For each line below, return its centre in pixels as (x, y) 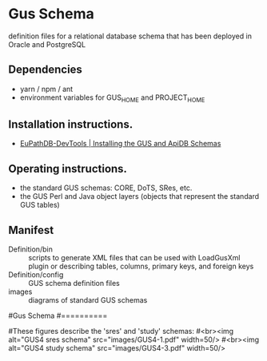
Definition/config (36, 274)
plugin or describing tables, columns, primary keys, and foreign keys (141, 266)
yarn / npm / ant (46, 89)
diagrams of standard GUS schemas (88, 300)
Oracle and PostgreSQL (47, 44)
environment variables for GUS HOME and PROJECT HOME (112, 98)
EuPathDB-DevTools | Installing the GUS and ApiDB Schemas (120, 144)
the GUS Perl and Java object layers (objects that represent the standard (139, 196)
